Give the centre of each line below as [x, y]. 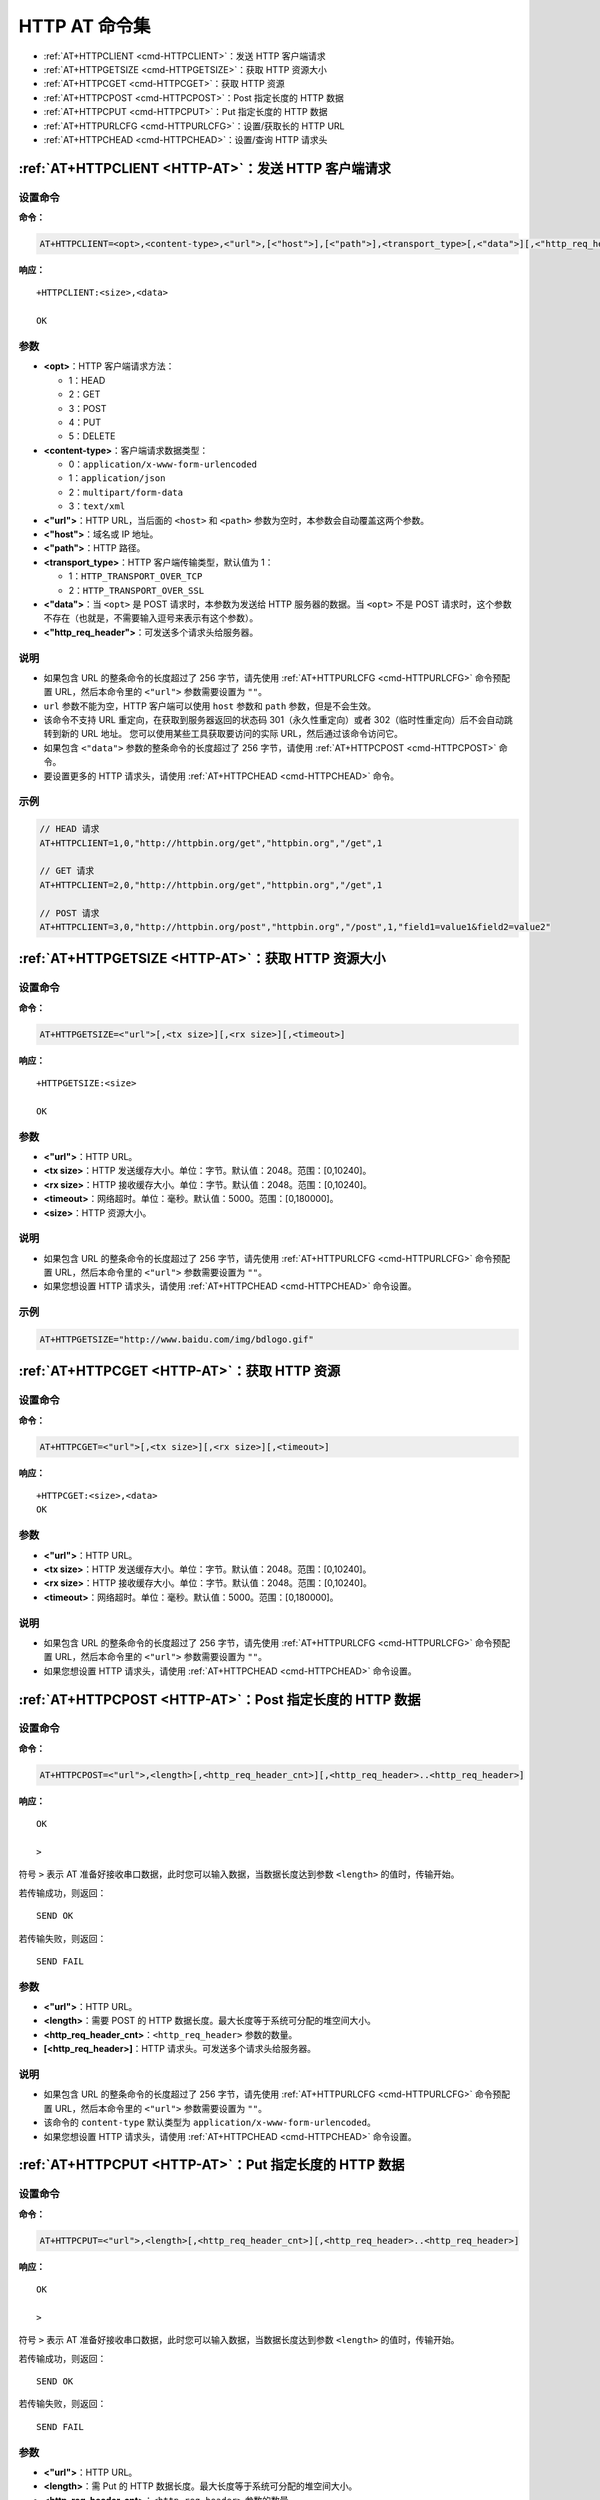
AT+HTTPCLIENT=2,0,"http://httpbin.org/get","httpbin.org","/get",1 [211, 884]
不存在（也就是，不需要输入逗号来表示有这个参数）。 [151, 618]
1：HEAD [87, 380]
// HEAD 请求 [69, 829]
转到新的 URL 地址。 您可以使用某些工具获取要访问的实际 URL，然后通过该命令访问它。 [223, 734]
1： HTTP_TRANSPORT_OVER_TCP [135, 576]
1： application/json [117, 478]
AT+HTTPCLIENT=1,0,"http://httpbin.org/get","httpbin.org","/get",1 [211, 843]
